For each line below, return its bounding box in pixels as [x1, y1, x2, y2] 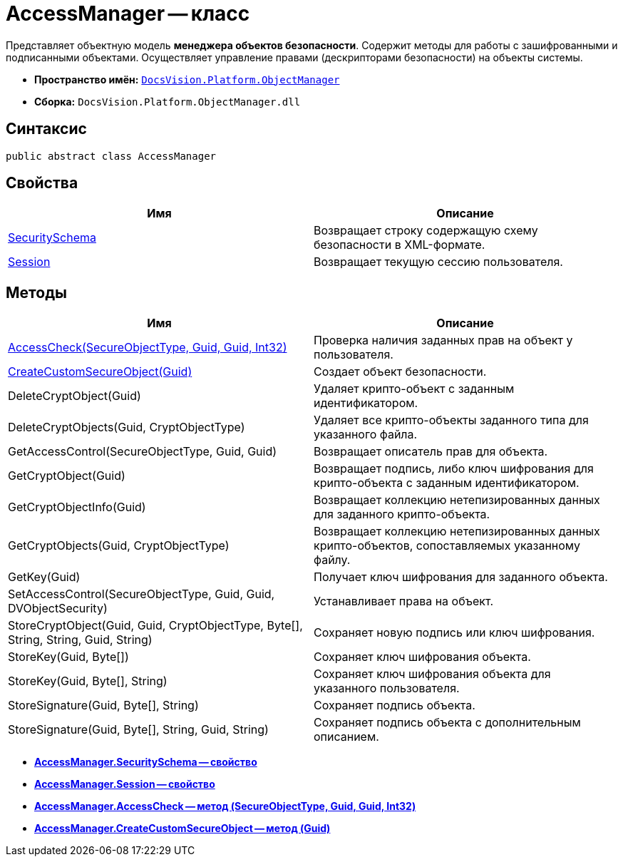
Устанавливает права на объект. [314, 594, 494, 609]
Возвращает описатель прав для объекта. [314, 444, 548, 459]
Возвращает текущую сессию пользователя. [314, 255, 563, 270]
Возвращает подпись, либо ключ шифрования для [314, 461, 594, 476]
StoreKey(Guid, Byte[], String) [8, 674, 168, 689]
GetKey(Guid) [8, 570, 81, 585]
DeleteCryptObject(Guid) [8, 389, 141, 404]
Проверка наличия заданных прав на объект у [314, 333, 573, 348]
